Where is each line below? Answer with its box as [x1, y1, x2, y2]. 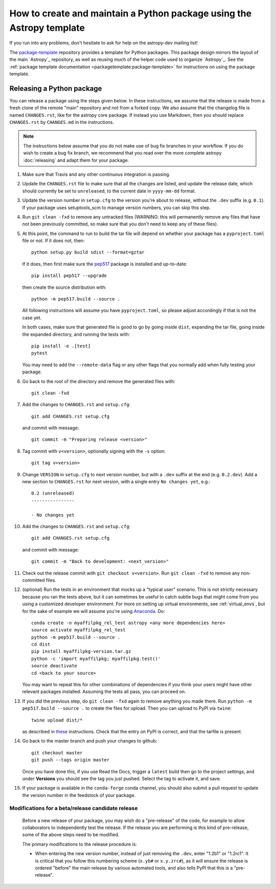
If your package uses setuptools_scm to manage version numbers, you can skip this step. [22, 204, 211, 210]
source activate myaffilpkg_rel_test [31, 627, 126, 633]
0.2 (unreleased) [31, 491, 75, 496]
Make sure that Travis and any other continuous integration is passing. [22, 171, 171, 177]
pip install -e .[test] [31, 343, 91, 349]
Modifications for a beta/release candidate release [9, 805, 138, 812]
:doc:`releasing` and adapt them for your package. [23, 157, 129, 163]
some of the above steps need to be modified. [22, 832, 120, 838]
